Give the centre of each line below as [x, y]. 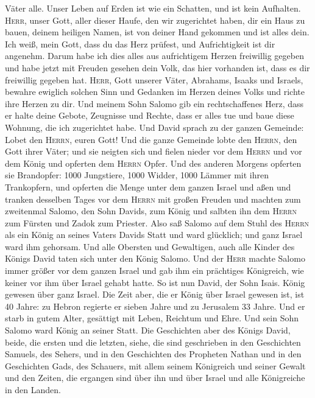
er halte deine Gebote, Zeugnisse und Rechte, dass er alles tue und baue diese [150, 115]
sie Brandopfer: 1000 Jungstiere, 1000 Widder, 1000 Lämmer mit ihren [137, 175]
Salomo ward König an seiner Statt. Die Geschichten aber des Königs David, [148, 330]
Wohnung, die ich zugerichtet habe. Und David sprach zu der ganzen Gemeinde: [154, 127]
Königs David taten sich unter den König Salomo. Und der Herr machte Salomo [155, 258]
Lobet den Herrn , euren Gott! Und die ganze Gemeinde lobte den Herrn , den [151, 139]
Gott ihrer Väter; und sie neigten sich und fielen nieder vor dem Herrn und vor [154, 151]
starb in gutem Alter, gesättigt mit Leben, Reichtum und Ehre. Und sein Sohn [152, 318]
